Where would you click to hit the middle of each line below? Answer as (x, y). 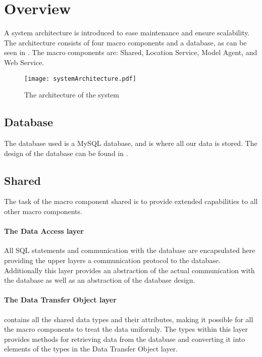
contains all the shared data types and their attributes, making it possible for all (129, 319)
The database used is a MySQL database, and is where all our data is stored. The (131, 143)
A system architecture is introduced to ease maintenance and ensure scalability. (127, 33)
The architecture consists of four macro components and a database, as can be (125, 42)
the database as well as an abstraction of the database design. (100, 280)
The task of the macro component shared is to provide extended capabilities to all (131, 201)
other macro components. (43, 211)
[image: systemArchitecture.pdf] (80, 79)
